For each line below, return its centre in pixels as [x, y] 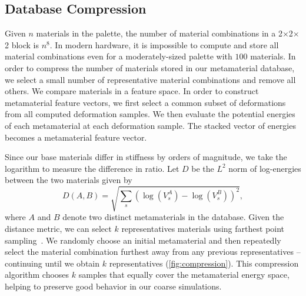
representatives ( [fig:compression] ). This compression [204, 263]
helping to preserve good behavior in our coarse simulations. [113, 286]
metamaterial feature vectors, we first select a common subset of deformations [145, 102]
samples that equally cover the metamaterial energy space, [184, 275]
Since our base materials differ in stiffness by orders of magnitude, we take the [146, 157]
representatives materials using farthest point [203, 229]
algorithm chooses [37, 275]
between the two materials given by [69, 180]
